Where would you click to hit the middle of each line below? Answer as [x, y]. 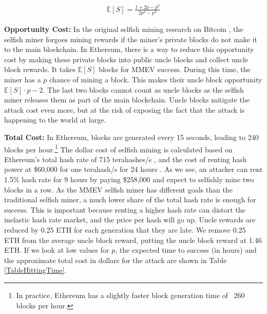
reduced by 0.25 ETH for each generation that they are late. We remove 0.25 [125, 229]
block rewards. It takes [40, 69]
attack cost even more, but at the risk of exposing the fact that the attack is [125, 109]
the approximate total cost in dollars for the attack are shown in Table [116, 260]
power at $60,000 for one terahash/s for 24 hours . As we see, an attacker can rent [133, 169]
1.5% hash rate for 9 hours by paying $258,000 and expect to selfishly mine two [129, 179]
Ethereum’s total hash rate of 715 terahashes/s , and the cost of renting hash [126, 159]
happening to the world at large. [55, 120]
